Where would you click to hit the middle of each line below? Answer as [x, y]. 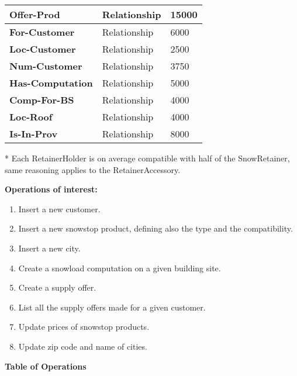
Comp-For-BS [42, 100]
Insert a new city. [49, 248]
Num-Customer [46, 66]
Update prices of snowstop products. [84, 327]
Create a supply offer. [57, 287]
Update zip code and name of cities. [83, 346]
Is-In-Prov [34, 134]
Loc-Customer [43, 49]
